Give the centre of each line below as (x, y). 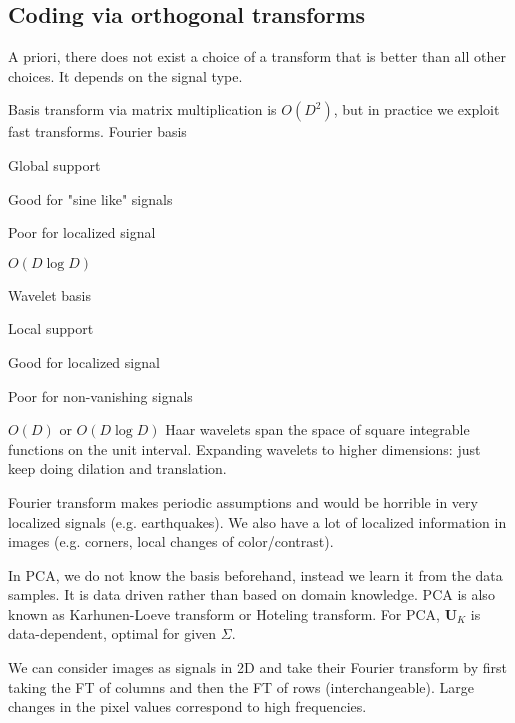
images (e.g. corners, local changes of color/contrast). (171, 541)
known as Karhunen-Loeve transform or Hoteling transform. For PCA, (224, 613)
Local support (51, 328)
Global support (54, 164)
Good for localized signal (84, 361)
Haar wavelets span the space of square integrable (317, 429)
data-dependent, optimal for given (112, 633)
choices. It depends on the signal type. (125, 75)
